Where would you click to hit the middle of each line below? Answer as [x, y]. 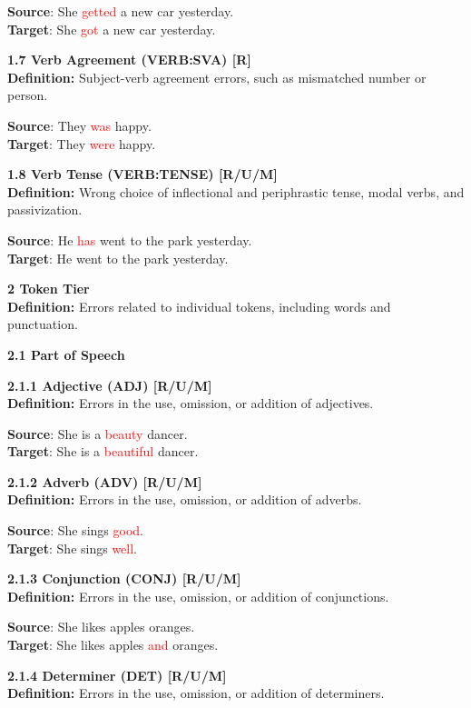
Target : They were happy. [82, 143]
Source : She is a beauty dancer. [98, 433]
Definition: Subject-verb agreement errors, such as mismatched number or [217, 77]
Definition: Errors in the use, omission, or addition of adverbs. [185, 499]
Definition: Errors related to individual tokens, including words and [199, 306]
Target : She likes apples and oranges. [113, 645]
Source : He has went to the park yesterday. [130, 239]
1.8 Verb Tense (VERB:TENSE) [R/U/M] [142, 174]
